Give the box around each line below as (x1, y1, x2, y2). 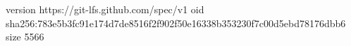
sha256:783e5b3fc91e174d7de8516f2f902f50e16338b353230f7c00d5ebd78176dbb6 (6, 15, 346, 30)
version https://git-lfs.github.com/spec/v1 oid (6, 2, 204, 16)
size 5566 (6, 29, 44, 44)
